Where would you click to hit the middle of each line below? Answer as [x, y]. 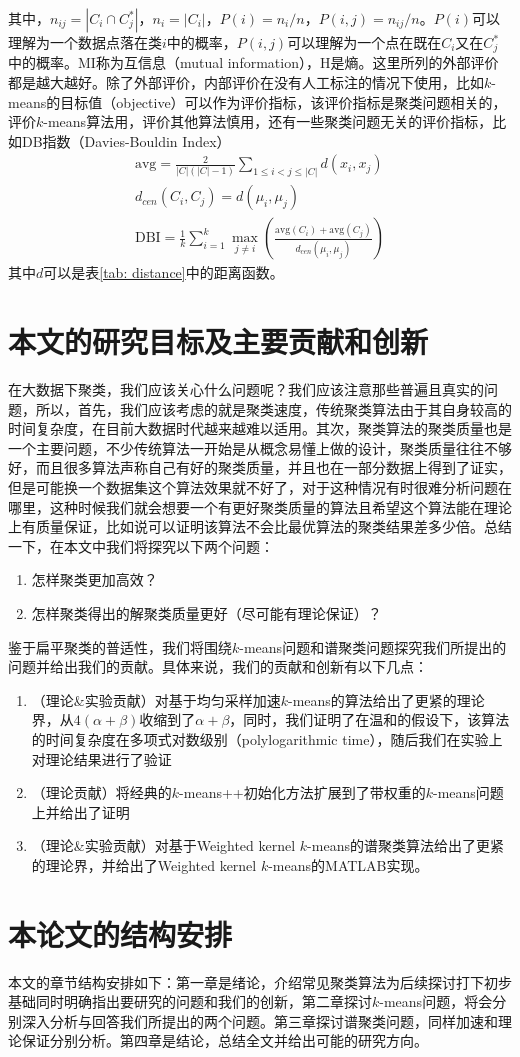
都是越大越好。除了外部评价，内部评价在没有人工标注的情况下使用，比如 [246, 82]
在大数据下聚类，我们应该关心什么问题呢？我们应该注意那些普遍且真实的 [246, 389]
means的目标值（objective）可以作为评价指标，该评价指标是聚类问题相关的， [257, 101]
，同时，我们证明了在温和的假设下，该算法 [369, 719]
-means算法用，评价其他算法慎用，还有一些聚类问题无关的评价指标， [268, 121]
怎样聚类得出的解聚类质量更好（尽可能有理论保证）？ [206, 613]
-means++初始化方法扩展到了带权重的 [302, 792]
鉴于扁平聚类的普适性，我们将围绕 [120, 646]
